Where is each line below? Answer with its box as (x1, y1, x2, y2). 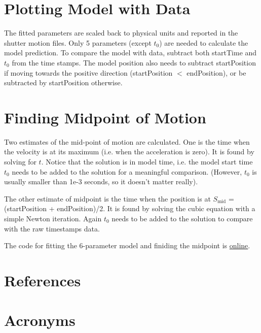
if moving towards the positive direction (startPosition (4, 67, 173, 78)
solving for (4, 156, 36, 166)
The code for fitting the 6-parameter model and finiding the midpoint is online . (4, 240, 250, 251)
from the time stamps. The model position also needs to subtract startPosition (12, 57, 256, 68)
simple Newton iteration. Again (4, 213, 102, 223)
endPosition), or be (187, 67, 246, 78)
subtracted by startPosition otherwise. (4, 77, 123, 88)
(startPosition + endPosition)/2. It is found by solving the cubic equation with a (4, 203, 255, 214)
